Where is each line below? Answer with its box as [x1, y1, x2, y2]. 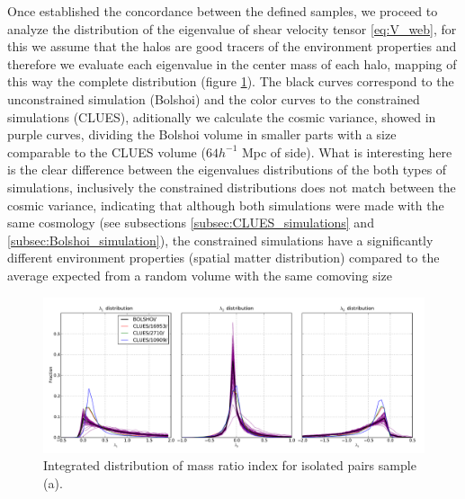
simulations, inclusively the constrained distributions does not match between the [7, 177, 456, 196]
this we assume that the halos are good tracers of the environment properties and [7, 37, 457, 56]
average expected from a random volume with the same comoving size [7, 265, 392, 284]
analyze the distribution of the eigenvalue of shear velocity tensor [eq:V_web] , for [7, 19, 457, 38]
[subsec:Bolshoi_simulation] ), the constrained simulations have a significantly [7, 230, 434, 249]
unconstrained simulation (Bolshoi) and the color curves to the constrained [7, 89, 420, 108]
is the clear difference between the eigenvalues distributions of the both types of [7, 160, 447, 179]
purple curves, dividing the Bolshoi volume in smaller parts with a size [7, 125, 397, 144]
